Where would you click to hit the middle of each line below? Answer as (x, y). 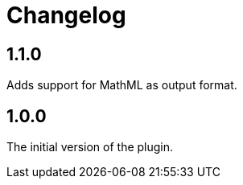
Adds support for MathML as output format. (122, 85)
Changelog (66, 15)
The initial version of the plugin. (90, 147)
